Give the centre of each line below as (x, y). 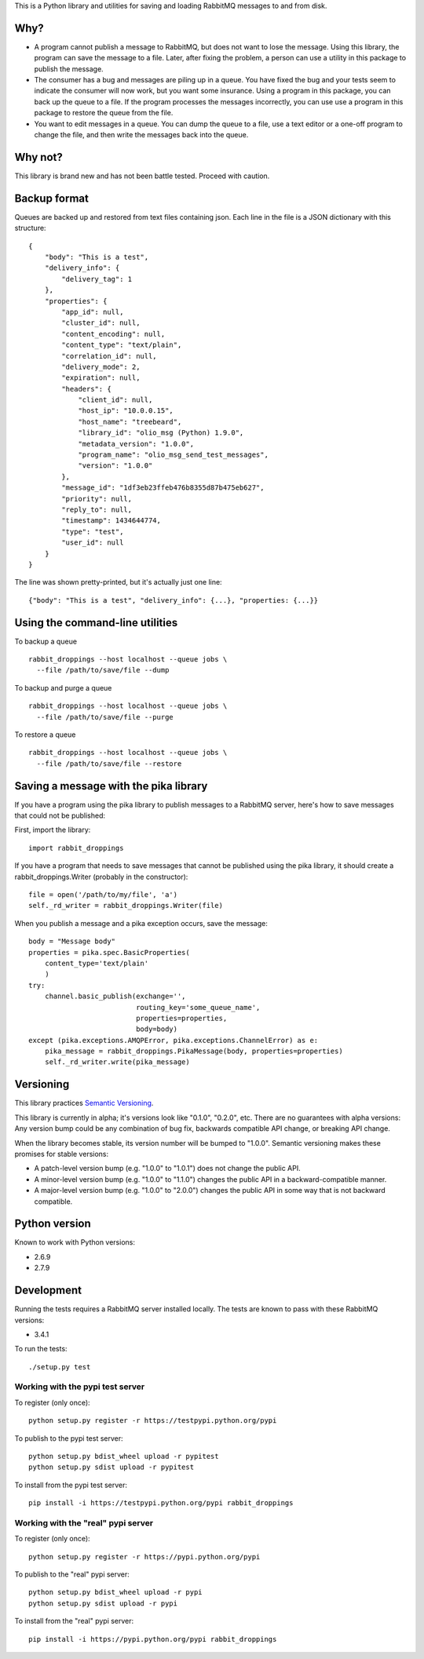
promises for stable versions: (62, 1154)
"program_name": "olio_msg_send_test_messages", (173, 455)
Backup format (52, 198)
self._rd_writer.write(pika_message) (117, 1062)
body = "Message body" (72, 941)
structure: (30, 228)
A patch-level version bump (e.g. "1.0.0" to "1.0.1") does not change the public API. (168, 1169)
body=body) (157, 1029)
